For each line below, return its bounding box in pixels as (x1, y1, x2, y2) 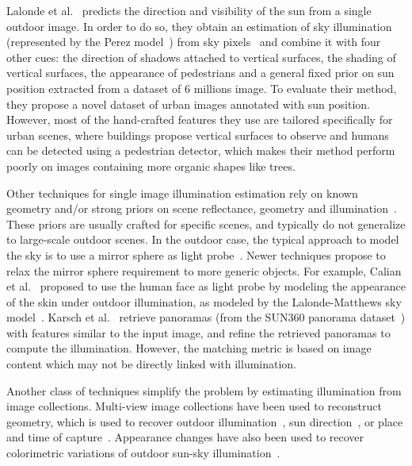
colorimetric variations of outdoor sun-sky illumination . (6, 445, 280, 461)
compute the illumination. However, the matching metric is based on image (6, 340, 372, 356)
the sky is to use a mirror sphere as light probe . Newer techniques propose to (6, 246, 386, 263)
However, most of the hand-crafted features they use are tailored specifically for (6, 111, 393, 128)
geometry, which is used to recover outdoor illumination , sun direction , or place (6, 413, 403, 429)
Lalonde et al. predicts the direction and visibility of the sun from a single (6, 2, 372, 18)
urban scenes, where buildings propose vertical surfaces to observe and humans (6, 126, 389, 143)
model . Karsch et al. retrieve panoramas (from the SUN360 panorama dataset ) (6, 309, 406, 325)
